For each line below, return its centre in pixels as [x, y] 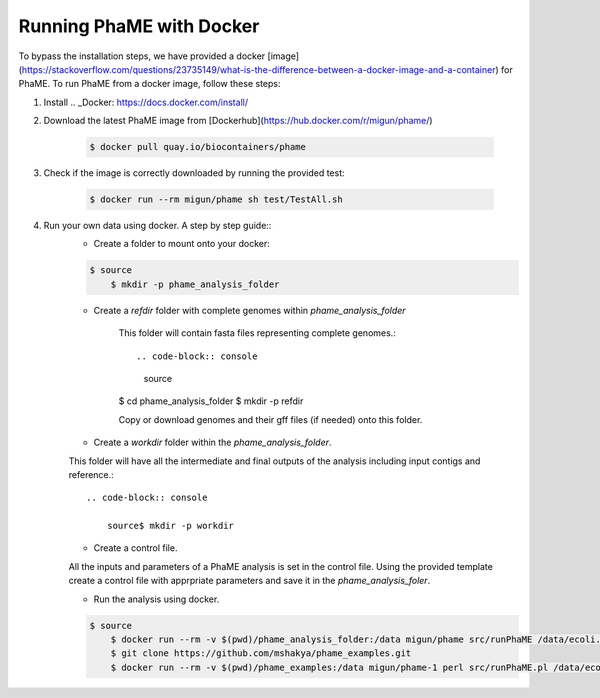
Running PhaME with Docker [139, 26]
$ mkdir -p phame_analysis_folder [195, 284]
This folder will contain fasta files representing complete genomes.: [257, 333]
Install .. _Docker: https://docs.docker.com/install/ [146, 102]
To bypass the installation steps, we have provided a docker [142, 56]
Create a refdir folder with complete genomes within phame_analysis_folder [249, 310]
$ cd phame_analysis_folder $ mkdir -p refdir [211, 401]
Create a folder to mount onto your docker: [181, 244]
